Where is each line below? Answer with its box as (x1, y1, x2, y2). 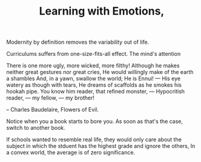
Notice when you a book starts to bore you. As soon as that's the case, (6, 118, 183, 125)
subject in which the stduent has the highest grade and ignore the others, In (6, 143, 196, 150)
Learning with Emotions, (39, 4, 165, 18)
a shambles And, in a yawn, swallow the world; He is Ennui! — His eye (6, 75, 180, 83)
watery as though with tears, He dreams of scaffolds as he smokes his (6, 81, 182, 89)
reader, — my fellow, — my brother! (6, 94, 95, 101)
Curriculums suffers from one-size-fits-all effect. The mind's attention (6, 50, 181, 58)
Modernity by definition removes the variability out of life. (6, 38, 150, 46)
